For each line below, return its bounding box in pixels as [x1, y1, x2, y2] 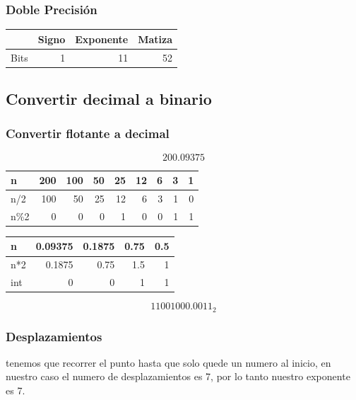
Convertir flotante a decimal [6, 125, 170, 142]
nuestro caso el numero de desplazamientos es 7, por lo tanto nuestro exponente [6, 369, 350, 384]
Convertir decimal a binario [6, 88, 212, 110]
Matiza [138, 31, 173, 46]
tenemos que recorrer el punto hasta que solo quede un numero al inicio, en [6, 355, 331, 370]
